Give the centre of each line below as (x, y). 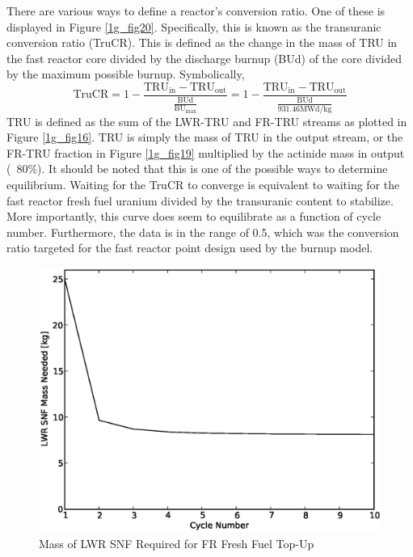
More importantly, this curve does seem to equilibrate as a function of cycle (194, 216)
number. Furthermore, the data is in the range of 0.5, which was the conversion (203, 232)
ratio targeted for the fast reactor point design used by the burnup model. (190, 248)
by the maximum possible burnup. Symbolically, (126, 74)
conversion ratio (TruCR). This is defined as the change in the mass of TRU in (202, 42)
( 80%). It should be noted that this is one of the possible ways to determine (197, 169)
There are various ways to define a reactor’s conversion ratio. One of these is (196, 11)
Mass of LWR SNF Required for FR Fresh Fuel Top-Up (177, 543)
